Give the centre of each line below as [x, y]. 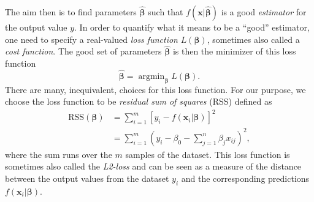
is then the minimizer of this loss [234, 51]
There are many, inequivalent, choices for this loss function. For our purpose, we [155, 89]
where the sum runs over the [59, 154]
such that [166, 12]
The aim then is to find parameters [71, 12]
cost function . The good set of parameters [83, 51]
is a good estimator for [264, 12]
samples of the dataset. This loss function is [208, 154]
